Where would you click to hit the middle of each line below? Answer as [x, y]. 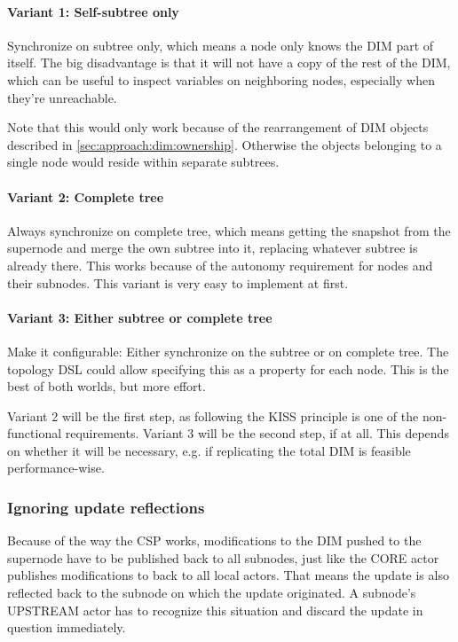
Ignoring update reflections [106, 507]
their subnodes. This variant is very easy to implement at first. [178, 282]
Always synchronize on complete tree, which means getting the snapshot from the [229, 230]
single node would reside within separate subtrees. [143, 162]
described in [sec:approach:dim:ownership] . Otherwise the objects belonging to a [225, 144]
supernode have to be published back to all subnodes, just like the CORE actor [223, 557]
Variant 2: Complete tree [86, 196]
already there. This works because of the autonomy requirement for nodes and [220, 265]
